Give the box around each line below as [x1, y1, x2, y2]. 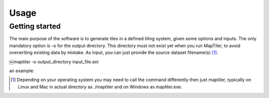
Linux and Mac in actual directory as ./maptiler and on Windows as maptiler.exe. [18, 84, 182, 90]
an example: [9, 67, 34, 74]
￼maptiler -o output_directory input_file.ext [9, 58, 99, 64]
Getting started [9, 22, 61, 31]
